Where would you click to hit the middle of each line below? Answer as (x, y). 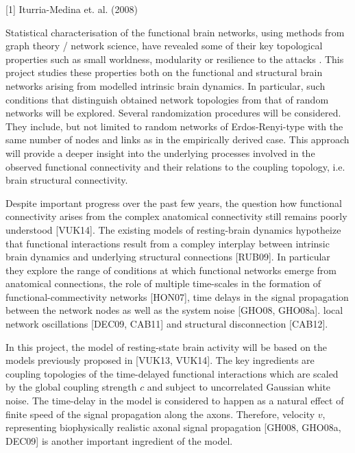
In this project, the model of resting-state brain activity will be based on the (167, 346)
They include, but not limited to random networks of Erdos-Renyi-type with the (174, 126)
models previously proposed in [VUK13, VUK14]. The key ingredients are (160, 360)
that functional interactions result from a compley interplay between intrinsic (168, 243)
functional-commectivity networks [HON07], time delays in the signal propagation (177, 296)
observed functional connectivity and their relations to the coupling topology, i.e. (175, 166)
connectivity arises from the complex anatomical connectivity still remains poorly (176, 216)
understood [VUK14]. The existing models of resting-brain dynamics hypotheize (173, 229)
